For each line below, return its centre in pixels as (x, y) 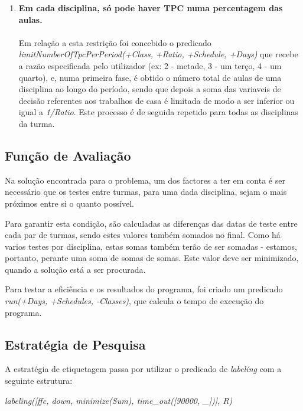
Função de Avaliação (68, 155)
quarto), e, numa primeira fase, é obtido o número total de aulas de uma (150, 77)
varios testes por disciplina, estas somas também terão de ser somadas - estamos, (151, 246)
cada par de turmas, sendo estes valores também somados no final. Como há (143, 235)
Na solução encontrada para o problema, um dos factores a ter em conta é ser (145, 180)
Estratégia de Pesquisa (75, 344)
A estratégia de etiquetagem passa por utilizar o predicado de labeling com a (143, 369)
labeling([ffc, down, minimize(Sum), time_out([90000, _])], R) (119, 400)
